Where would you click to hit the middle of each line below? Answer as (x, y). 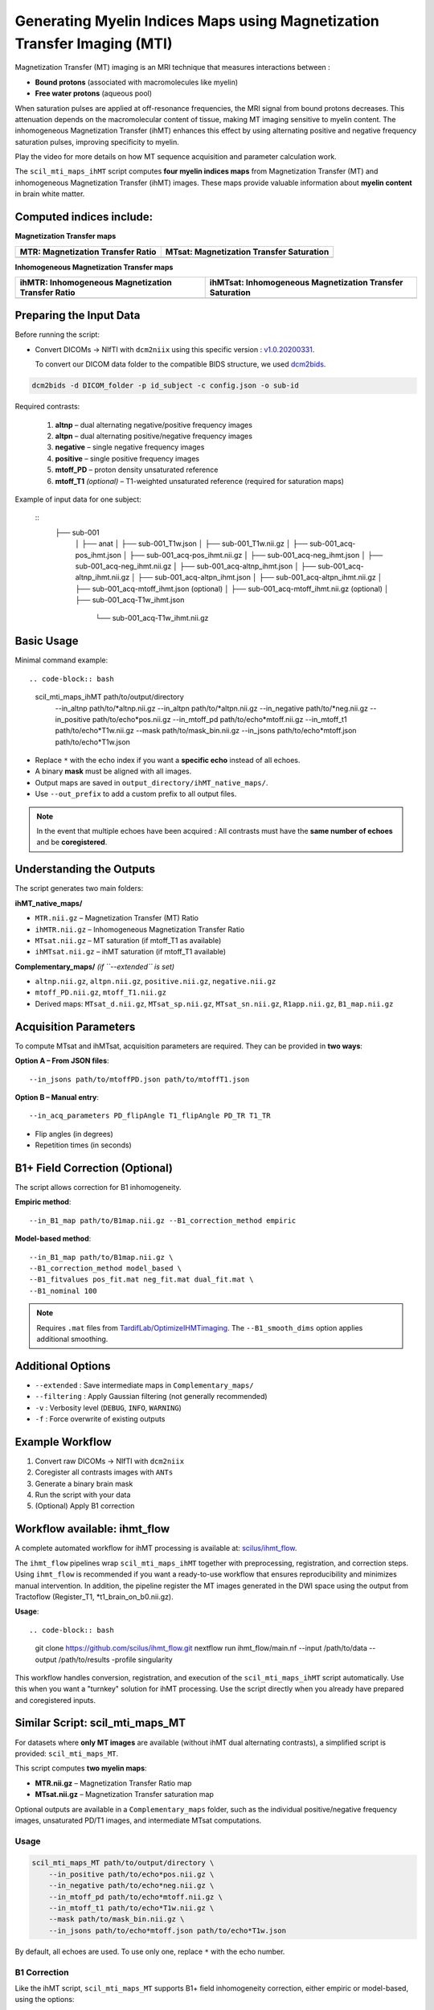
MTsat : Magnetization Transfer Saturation (247, 252)
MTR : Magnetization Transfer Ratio (88, 252)
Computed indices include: (84, 217)
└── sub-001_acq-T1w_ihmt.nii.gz (152, 618)
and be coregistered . (72, 842)
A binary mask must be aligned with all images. (113, 771)
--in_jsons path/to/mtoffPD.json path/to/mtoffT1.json (139, 1079)
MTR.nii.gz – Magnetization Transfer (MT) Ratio (117, 918)
